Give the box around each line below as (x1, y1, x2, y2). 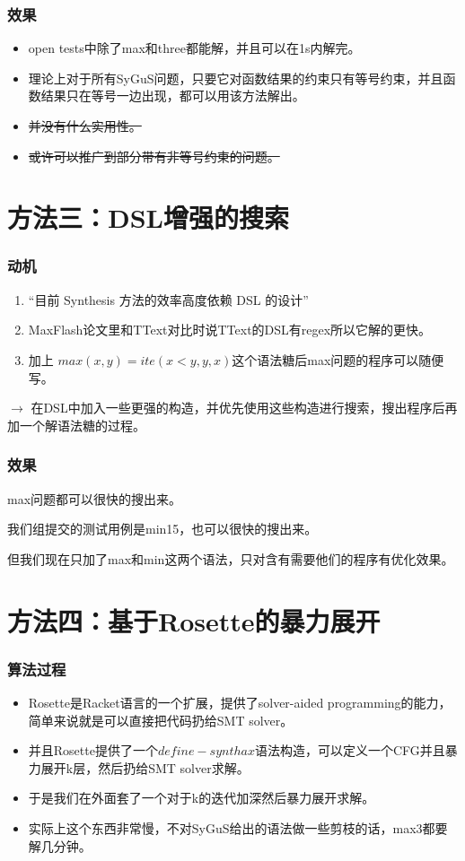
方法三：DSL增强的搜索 (7, 199, 289, 236)
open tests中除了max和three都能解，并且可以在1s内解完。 (28, 39, 361, 57)
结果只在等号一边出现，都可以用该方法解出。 (40, 86, 305, 105)
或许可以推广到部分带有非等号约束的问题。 (28, 146, 280, 165)
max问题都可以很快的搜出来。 (7, 489, 182, 508)
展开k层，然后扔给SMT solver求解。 (40, 758, 250, 777)
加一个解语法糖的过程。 (7, 415, 145, 434)
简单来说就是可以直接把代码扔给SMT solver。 (28, 710, 294, 729)
